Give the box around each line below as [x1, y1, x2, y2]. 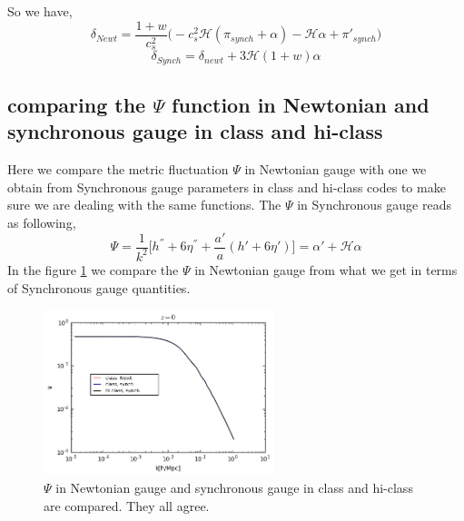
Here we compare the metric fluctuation [7, 160, 229, 179]
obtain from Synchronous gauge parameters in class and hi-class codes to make [7, 177, 446, 196]
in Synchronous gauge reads [297, 195, 451, 214]
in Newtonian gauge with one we [244, 160, 427, 179]
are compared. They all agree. [44, 496, 210, 515]
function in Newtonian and [172, 90, 429, 118]
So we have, [7, 2, 73, 20]
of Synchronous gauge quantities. [7, 278, 191, 297]
